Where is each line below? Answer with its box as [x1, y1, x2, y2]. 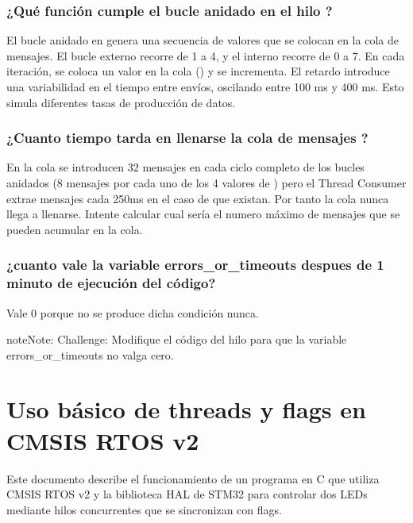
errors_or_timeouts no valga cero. [6, 346, 174, 363]
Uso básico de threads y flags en [6, 393, 366, 425]
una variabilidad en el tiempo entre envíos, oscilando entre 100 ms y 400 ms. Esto [6, 79, 404, 94]
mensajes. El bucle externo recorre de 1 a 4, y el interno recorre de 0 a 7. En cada [6, 47, 405, 63]
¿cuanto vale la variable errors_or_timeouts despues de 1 [6, 255, 384, 275]
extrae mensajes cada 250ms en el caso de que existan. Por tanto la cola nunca [6, 190, 389, 206]
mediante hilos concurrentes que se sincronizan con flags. [6, 501, 282, 517]
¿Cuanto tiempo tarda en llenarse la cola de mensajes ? [6, 128, 369, 148]
